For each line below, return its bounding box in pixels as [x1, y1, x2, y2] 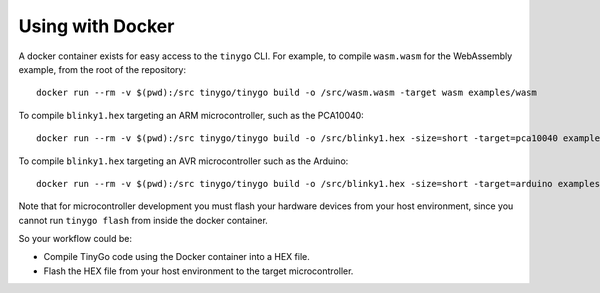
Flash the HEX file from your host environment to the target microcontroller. [43, 265, 354, 277]
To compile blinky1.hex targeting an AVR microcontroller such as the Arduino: [18, 155, 349, 167]
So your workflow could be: [18, 233, 133, 245]
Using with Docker [18, 15, 175, 37]
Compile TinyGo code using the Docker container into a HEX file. [43, 251, 310, 263]
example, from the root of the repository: [18, 63, 187, 75]
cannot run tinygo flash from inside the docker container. [18, 214, 269, 226]
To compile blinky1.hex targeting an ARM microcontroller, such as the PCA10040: [18, 109, 364, 121]
